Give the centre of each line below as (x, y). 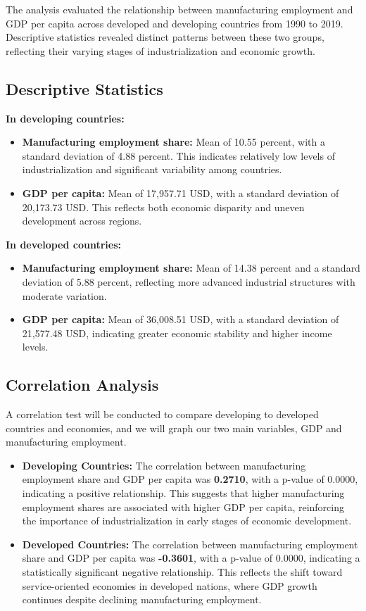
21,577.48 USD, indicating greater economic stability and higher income (177, 333)
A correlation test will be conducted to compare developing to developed (162, 414)
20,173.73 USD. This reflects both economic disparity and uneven (163, 207)
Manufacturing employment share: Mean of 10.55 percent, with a (173, 142)
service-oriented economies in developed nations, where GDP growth (170, 585)
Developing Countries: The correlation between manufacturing (164, 465)
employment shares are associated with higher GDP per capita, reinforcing (183, 506)
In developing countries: (65, 118)
